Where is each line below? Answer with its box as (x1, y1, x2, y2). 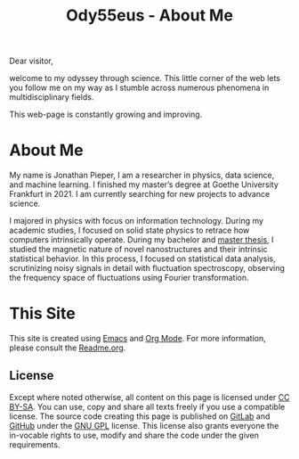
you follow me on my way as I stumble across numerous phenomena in (9, 82, 270, 94)
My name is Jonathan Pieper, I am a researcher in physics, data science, (9, 170, 275, 181)
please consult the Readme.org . (9, 342, 126, 353)
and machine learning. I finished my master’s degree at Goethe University (9, 179, 279, 190)
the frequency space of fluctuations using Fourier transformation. (9, 273, 249, 283)
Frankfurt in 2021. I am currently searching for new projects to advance (9, 189, 271, 200)
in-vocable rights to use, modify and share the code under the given (9, 430, 260, 440)
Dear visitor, (9, 55, 53, 67)
